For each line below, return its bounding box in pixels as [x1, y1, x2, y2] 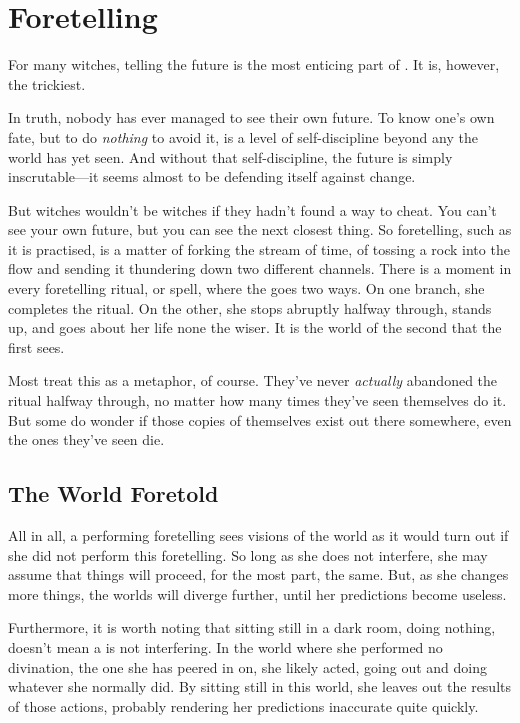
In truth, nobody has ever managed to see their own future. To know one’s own [8, 107, 495, 128]
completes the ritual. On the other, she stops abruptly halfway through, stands [8, 297, 492, 318]
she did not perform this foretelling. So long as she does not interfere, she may [8, 544, 488, 565]
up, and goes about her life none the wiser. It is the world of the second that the [8, 317, 502, 338]
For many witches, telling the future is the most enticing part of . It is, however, [8, 54, 500, 75]
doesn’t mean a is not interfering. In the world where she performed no [8, 636, 443, 657]
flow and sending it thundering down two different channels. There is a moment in [8, 258, 512, 279]
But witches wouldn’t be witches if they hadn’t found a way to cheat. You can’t [8, 199, 497, 220]
